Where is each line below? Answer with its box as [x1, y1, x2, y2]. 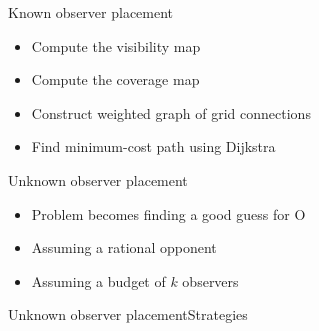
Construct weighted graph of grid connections [31, 102, 311, 123]
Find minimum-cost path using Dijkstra [31, 136, 276, 157]
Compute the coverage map [31, 69, 200, 90]
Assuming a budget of [31, 270, 166, 291]
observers [182, 270, 239, 291]
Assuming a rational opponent [31, 237, 217, 258]
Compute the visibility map [31, 35, 201, 56]
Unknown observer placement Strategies [8, 304, 248, 325]
